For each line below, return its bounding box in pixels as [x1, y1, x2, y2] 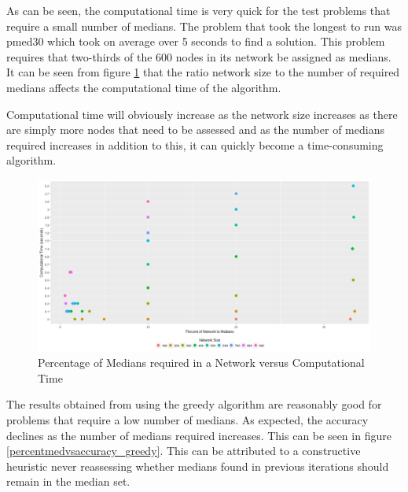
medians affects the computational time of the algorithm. [6, 79, 281, 95]
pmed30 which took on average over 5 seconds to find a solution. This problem [6, 33, 385, 50]
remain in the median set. [6, 473, 130, 490]
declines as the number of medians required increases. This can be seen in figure [6, 427, 391, 443]
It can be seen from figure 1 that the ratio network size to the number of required [6, 64, 400, 80]
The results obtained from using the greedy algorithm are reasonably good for [6, 396, 382, 412]
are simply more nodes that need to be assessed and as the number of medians [6, 121, 384, 138]
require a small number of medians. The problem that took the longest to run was [6, 17, 402, 34]
